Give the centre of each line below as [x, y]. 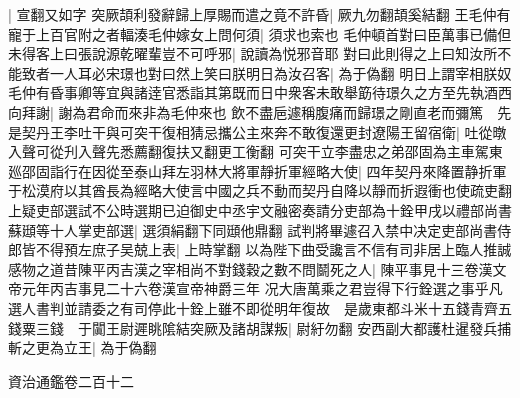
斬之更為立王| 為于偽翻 [82, 347]
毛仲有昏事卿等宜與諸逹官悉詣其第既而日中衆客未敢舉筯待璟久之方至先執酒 [253, 92]
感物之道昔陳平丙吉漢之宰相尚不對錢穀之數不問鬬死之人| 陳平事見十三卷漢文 [257, 268]
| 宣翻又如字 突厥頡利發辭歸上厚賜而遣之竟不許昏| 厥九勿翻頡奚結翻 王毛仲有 [259, 14]
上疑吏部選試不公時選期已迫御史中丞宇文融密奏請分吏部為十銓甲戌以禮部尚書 [260, 209]
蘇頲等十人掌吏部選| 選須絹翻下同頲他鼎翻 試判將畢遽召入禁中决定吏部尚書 [253, 229]
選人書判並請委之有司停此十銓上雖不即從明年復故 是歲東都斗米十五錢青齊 [253, 307]
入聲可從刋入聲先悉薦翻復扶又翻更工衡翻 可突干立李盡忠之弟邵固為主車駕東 [255, 151]
